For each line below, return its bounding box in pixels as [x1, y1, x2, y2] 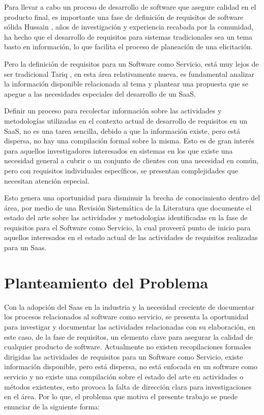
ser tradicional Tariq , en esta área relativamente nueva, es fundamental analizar [4, 68, 255, 79]
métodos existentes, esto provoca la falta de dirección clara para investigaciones [4, 381, 252, 392]
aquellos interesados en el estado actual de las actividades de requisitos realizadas [4, 232, 258, 243]
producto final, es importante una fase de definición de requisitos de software [4, 11, 244, 22]
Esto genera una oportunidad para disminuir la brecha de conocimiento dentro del [4, 192, 260, 203]
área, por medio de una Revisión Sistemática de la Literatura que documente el [4, 202, 252, 213]
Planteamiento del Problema [4, 272, 209, 292]
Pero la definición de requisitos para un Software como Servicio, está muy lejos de [4, 58, 259, 69]
